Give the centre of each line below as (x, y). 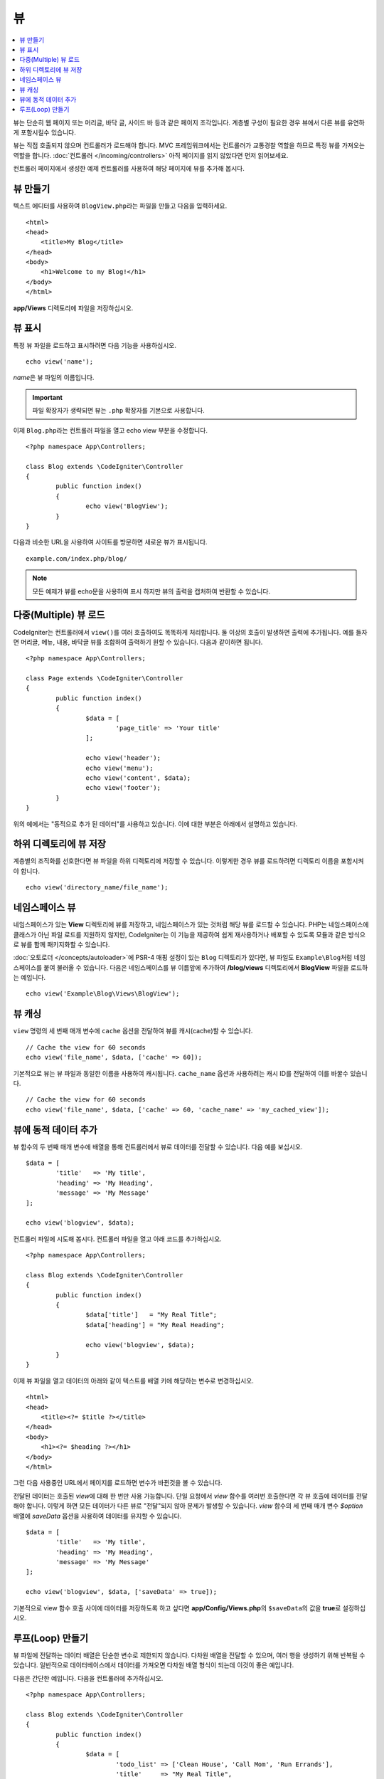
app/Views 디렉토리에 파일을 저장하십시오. (73, 308)
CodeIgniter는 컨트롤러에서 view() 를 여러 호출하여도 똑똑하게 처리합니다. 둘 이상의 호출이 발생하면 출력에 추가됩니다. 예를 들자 (190, 632)
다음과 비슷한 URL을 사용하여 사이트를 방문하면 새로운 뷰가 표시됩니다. (110, 542)
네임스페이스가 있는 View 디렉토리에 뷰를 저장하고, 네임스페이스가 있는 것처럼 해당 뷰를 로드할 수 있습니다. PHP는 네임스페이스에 (191, 924)
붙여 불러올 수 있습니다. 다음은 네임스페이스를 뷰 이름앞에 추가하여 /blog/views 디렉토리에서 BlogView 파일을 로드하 (206, 967)
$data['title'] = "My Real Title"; (151, 1315)
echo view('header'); (123, 758)
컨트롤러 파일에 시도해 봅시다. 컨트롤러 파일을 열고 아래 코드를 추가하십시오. (117, 1239)
